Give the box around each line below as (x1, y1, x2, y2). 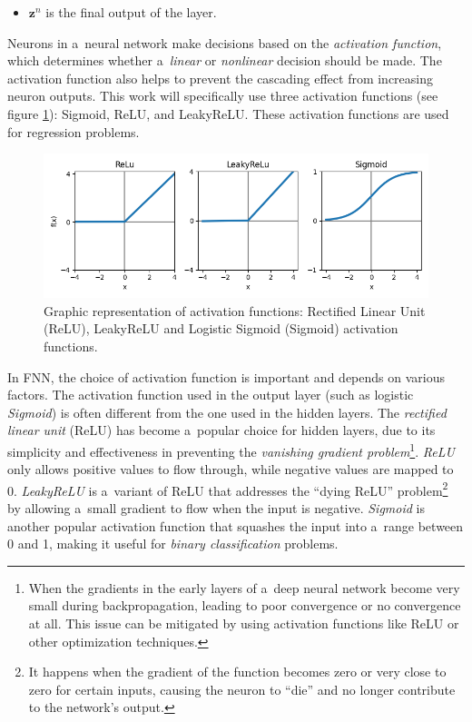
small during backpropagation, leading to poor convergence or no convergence (28, 596, 461, 615)
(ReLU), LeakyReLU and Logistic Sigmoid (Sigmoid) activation (44, 319, 398, 338)
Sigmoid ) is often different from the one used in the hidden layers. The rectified (7, 402, 447, 421)
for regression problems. (7, 122, 140, 141)
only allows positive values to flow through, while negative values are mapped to (7, 460, 454, 479)
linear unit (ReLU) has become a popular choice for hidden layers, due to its (7, 420, 436, 440)
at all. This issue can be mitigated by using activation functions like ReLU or (28, 613, 459, 632)
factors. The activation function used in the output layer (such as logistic (7, 385, 414, 404)
